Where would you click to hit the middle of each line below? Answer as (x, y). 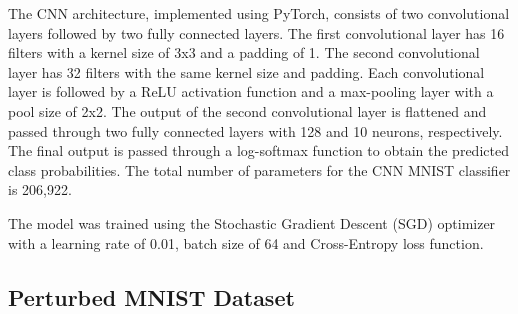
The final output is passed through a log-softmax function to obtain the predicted (258, 150)
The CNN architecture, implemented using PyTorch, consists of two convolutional (259, 13)
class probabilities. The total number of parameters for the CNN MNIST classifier (259, 169)
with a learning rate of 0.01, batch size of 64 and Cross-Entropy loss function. (246, 242)
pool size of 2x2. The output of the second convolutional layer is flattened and (247, 110)
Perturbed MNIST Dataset (151, 296)
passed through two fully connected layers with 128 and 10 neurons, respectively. (255, 130)
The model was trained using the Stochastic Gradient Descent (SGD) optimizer (252, 222)
